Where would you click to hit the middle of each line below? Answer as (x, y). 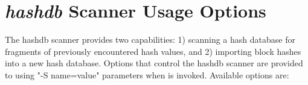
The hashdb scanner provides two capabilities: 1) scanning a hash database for (150, 39)
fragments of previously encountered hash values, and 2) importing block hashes (153, 51)
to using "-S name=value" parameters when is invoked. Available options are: (147, 74)
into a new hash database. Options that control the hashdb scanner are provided (154, 63)
